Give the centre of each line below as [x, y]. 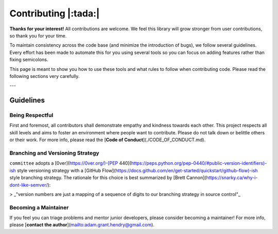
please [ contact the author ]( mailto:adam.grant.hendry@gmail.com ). [82, 225]
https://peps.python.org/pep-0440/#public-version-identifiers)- [199, 163]
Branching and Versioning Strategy [55, 153]
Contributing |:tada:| [55, 13]
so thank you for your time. [38, 35]
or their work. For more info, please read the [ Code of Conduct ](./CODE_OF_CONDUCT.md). [108, 140]
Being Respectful [31, 115]
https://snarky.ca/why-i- [232, 178]
